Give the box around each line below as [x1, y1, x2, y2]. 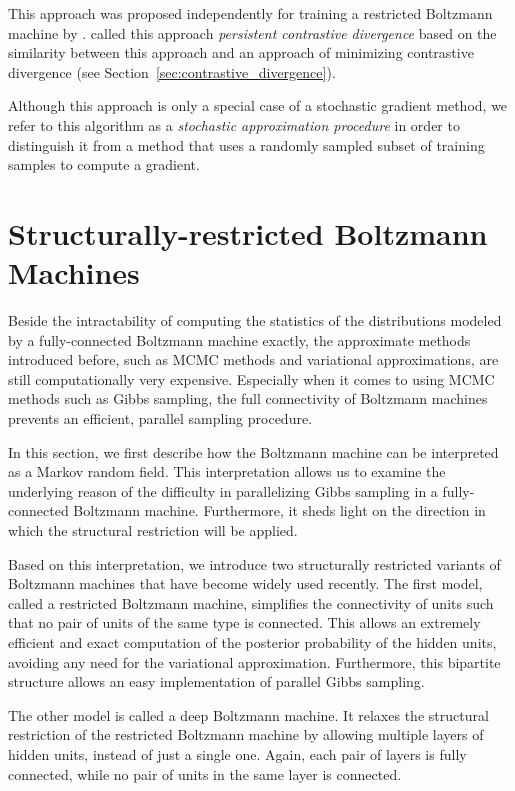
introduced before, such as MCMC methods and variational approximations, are [8, 349, 499, 370]
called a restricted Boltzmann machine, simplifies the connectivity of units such [8, 592, 494, 613]
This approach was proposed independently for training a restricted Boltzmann [8, 3, 493, 23]
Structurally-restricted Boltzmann [8, 212, 488, 253]
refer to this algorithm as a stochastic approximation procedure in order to [8, 114, 460, 135]
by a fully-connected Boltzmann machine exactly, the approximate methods [8, 329, 471, 350]
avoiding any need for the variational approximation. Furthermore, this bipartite [8, 651, 501, 672]
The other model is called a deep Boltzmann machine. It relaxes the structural [8, 704, 489, 725]
